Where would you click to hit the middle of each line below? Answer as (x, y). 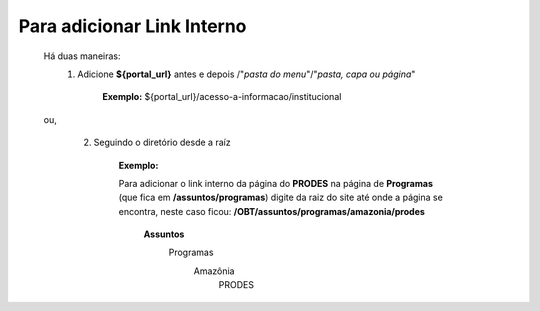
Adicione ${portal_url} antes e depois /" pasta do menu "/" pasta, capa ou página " (246, 74)
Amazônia (214, 271)
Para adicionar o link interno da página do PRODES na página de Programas (276, 183)
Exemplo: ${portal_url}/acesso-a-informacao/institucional (222, 97)
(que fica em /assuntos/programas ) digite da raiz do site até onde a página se (281, 197)
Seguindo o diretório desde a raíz (162, 142)
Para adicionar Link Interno (132, 26)
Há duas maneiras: (82, 56)
